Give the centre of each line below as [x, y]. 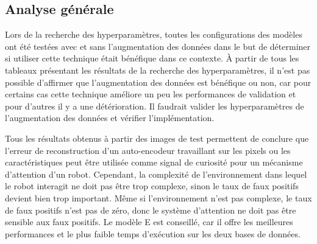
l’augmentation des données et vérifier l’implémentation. [110, 118]
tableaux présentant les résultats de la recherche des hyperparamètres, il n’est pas [158, 70]
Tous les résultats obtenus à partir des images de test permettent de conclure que [157, 138]
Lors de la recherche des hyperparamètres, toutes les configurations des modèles [154, 34]
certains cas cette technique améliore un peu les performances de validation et [151, 94]
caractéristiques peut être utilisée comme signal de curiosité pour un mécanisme [154, 162]
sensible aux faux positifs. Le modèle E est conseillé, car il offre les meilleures [149, 222]
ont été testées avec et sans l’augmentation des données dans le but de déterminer [158, 46]
